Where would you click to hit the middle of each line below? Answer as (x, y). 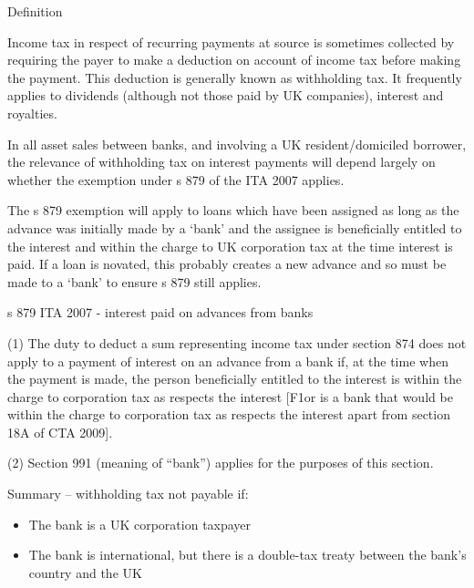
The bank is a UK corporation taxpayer (140, 524)
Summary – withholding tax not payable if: (128, 494)
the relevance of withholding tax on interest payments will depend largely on (222, 162)
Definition (35, 11)
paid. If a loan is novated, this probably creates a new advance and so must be (227, 264)
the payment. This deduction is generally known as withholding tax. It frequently (235, 77)
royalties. (32, 113)
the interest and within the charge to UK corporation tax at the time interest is (230, 246)
